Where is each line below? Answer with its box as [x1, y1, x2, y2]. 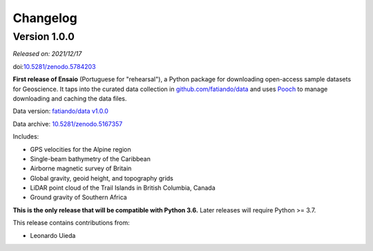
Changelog [12, 10, 77, 26]
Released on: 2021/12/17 [12, 50, 82, 58]
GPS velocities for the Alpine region [30, 145, 131, 153]
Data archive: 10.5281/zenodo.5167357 [12, 119, 123, 128]
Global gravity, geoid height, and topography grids [30, 174, 174, 182]
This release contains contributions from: [12, 219, 131, 227]
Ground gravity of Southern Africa [30, 193, 127, 201]
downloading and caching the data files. [12, 94, 127, 103]
